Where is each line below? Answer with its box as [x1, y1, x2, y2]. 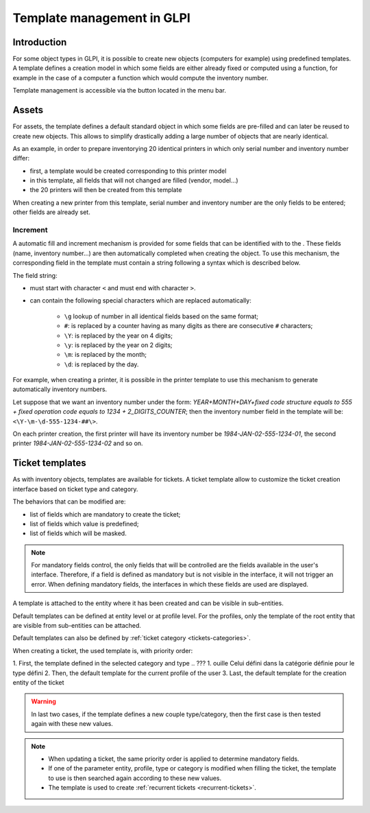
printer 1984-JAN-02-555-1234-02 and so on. [12, 439, 143, 447]
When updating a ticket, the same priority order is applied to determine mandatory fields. [48, 755, 299, 763]
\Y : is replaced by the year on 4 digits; [64, 331, 173, 340]
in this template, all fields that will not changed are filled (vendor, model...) [29, 176, 239, 185]
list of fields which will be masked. [29, 529, 127, 538]
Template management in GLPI [12, 10, 191, 25]
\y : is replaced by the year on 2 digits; [64, 340, 173, 349]
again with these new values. [31, 720, 113, 728]
